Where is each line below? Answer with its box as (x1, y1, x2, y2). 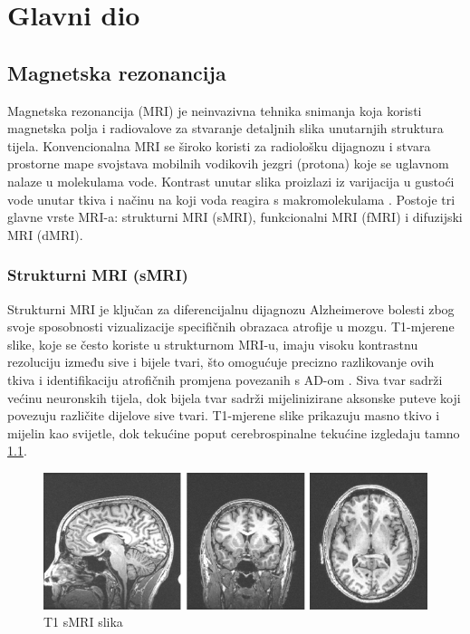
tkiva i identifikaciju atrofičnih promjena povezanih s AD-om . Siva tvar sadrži (7, 370, 443, 389)
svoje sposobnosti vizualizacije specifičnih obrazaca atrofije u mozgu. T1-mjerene (7, 317, 455, 336)
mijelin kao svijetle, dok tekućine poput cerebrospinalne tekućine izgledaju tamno (7, 423, 460, 442)
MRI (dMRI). (7, 225, 83, 244)
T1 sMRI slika (43, 612, 123, 631)
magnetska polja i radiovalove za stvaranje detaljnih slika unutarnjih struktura (7, 119, 444, 138)
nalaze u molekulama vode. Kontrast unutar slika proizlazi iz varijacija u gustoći (7, 171, 455, 190)
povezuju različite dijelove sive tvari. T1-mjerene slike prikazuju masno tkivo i (7, 406, 440, 425)
